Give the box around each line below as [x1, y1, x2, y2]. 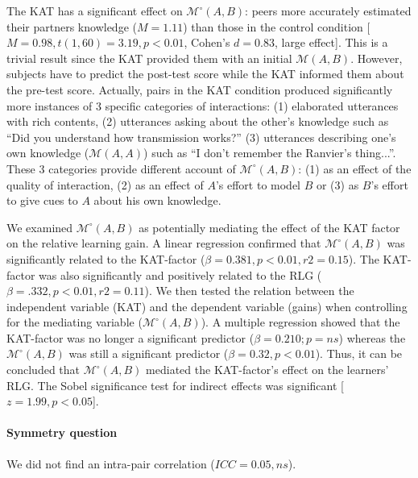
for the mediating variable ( [6, 314, 143, 330]
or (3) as [316, 176, 359, 193]
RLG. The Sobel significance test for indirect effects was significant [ [6, 376, 344, 393]
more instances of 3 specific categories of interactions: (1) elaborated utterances [6, 97, 399, 114]
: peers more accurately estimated [245, 2, 412, 19]
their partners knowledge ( [6, 18, 137, 35]
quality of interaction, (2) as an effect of [6, 176, 204, 193]
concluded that [6, 361, 81, 378]
